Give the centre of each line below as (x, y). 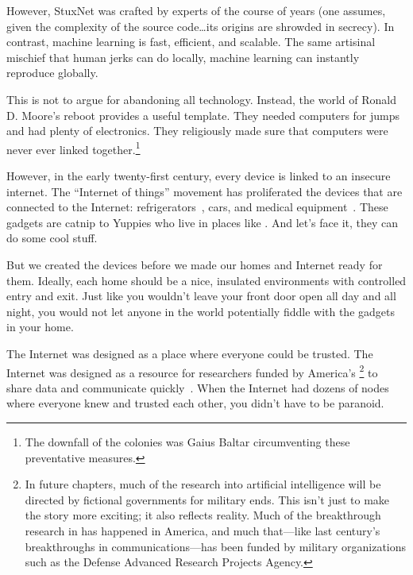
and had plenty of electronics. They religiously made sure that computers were (197, 131)
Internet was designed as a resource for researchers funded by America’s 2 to (192, 371)
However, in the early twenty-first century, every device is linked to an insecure (199, 176)
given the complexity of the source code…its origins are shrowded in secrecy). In (201, 26)
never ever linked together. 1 (73, 148)
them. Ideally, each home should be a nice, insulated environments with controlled (206, 280)
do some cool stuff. (52, 238)
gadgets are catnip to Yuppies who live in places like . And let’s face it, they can (203, 222)
